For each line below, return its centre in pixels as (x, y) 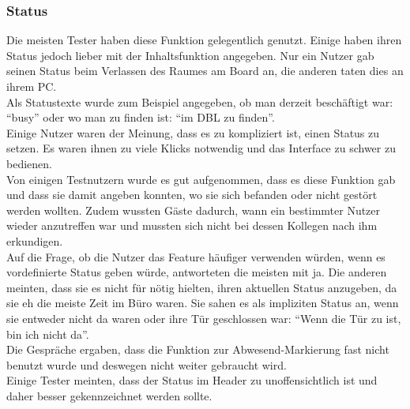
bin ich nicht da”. (48, 334)
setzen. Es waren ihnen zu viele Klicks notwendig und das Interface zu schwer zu (201, 148)
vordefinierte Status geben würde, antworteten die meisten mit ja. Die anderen (197, 272)
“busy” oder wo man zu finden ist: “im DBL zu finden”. (141, 117)
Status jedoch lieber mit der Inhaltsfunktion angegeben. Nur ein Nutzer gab (190, 55)
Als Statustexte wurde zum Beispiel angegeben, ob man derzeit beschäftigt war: (200, 101)
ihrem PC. (32, 86)
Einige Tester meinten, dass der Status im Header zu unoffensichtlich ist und (192, 380)
